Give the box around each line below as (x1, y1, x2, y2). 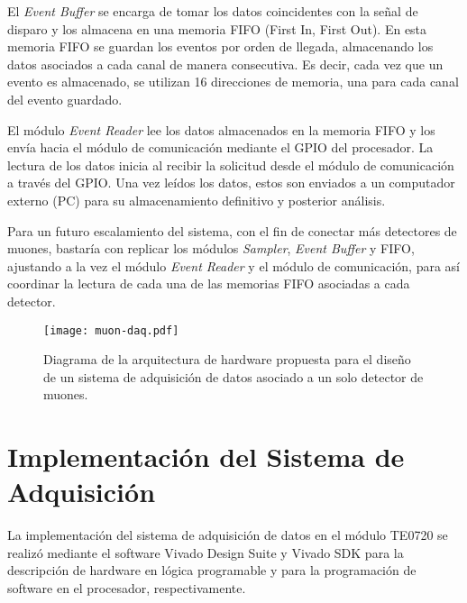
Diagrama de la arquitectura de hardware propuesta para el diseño (43, 350, 411, 369)
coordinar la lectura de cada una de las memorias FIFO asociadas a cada (7, 274, 410, 293)
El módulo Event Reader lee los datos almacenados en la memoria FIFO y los (7, 120, 435, 139)
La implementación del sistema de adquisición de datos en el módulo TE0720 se (7, 525, 448, 544)
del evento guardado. (7, 89, 123, 108)
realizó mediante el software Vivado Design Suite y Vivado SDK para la (7, 543, 404, 562)
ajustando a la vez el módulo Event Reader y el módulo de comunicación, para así (7, 256, 460, 275)
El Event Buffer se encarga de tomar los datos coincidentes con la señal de (7, 2, 418, 20)
